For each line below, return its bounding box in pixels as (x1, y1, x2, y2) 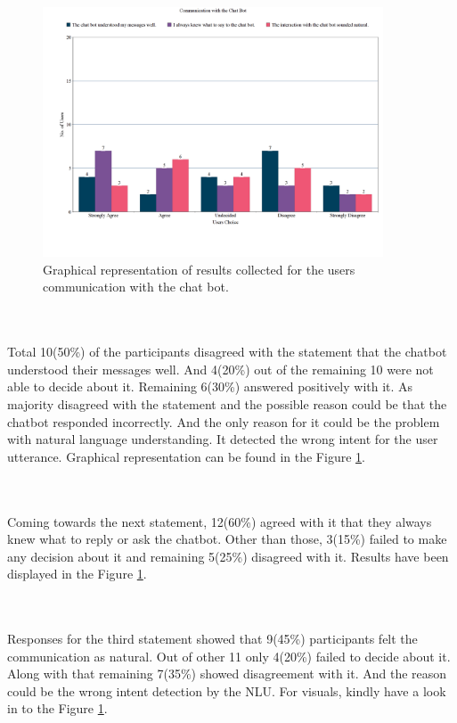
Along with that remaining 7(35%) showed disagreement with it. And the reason (7, 664, 447, 683)
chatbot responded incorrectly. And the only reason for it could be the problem (7, 412, 440, 431)
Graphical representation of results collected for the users (43, 259, 355, 278)
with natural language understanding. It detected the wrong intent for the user (7, 430, 438, 448)
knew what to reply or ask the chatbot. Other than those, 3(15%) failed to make (7, 530, 447, 548)
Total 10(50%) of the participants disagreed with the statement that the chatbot (7, 342, 447, 361)
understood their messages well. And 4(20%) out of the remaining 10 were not (7, 359, 434, 378)
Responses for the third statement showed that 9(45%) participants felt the (7, 629, 418, 648)
